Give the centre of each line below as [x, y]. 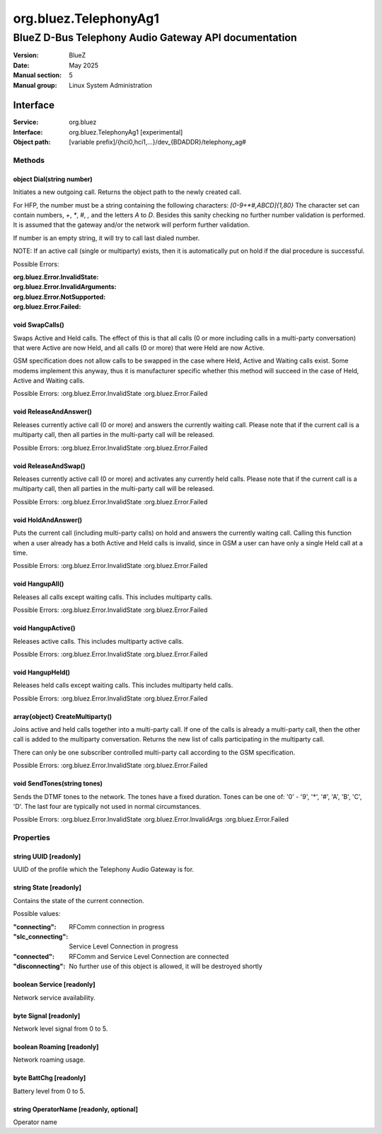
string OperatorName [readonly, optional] [75, 1109]
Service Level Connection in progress [123, 946]
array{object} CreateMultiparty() [63, 716]
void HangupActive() [44, 628]
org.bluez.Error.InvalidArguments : [65, 287]
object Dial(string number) [53, 179]
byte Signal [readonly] [47, 1016]
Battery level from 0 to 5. [49, 1091]
